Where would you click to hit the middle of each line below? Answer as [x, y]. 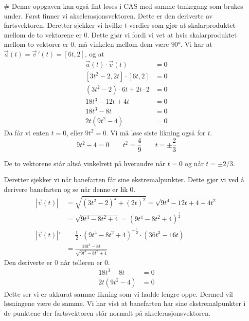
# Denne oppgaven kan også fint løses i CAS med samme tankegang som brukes [124, 6]
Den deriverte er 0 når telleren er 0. [57, 262]
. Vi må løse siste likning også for [156, 132]
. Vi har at [196, 44]
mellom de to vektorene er [43, 34]
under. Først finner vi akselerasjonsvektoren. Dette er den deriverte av [108, 15]
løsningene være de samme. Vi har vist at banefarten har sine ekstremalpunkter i [125, 303]
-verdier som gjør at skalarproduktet [181, 25]
